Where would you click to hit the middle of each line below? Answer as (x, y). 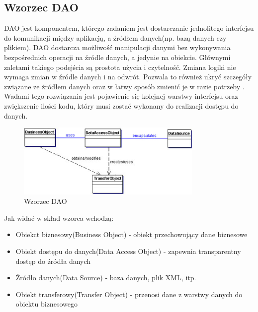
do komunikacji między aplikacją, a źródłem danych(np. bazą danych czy (115, 37)
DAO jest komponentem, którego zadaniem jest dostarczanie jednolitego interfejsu (129, 28)
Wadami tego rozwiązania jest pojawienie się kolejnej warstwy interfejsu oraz (121, 96)
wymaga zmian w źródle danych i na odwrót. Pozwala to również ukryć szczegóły (128, 77)
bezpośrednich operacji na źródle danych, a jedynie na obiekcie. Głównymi (117, 57)
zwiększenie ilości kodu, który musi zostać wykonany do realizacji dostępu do (121, 105)
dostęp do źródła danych (53, 261)
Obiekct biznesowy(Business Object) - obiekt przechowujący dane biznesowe (131, 234)
